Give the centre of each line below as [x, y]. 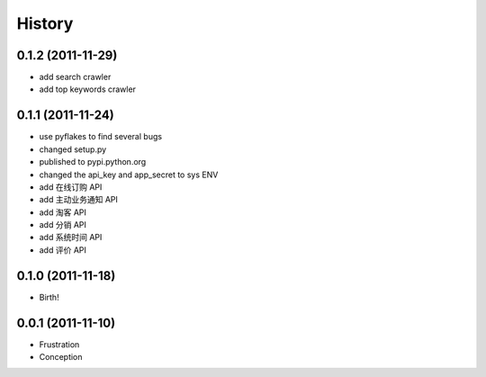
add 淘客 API [63, 212]
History [45, 23]
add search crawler [75, 77]
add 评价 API [63, 250]
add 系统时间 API [71, 238]
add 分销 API [63, 225]
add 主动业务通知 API [79, 200]
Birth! [49, 297]
